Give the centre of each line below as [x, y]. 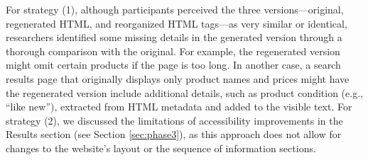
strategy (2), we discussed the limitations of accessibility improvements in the [174, 120]
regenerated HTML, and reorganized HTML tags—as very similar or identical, [177, 23]
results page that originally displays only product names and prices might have [178, 78]
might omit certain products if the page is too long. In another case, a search [173, 65]
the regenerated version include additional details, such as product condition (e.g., [184, 92]
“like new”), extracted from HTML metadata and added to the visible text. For [179, 107]
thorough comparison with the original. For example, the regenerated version [173, 51]
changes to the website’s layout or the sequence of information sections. [161, 148]
